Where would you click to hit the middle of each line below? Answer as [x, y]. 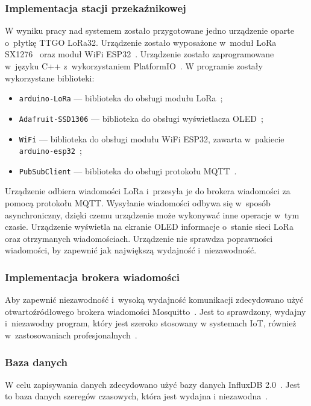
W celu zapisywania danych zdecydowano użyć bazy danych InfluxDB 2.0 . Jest [152, 384]
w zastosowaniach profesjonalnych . [71, 335]
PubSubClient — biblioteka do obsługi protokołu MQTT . [128, 170]
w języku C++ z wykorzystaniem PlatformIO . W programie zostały [134, 66]
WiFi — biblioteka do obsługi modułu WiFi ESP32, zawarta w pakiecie [152, 138]
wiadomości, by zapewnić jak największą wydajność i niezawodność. [131, 250]
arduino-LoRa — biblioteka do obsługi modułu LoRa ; [121, 98]
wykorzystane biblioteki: [50, 78]
